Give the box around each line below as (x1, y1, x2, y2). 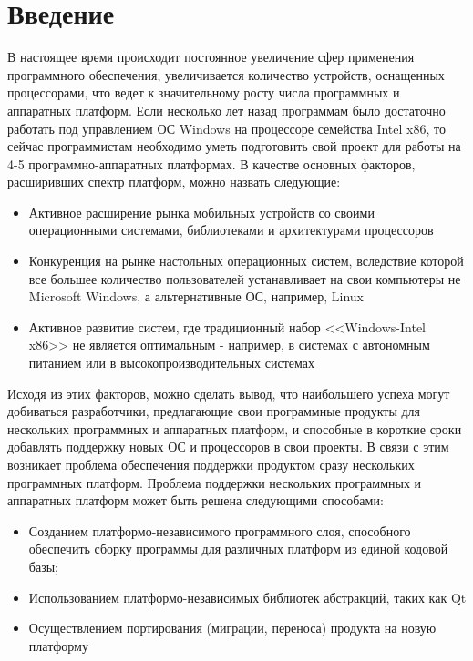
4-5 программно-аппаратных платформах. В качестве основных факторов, (7, 154, 416, 173)
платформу (28, 636, 88, 655)
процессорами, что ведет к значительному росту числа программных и (7, 83, 400, 102)
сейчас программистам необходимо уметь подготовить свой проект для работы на (7, 137, 461, 156)
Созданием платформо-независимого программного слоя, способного (28, 521, 411, 540)
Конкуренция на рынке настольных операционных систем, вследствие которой (28, 251, 464, 270)
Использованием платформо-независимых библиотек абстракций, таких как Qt (28, 587, 467, 606)
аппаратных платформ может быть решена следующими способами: (7, 491, 384, 510)
